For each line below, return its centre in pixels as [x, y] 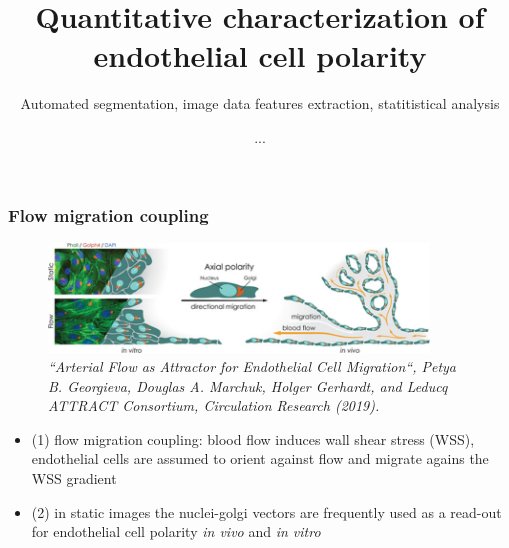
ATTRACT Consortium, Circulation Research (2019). [214, 405]
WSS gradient [74, 478]
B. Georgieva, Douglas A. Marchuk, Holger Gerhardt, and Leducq [248, 385]
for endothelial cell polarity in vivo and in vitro [176, 531]
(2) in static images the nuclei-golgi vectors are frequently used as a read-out [266, 511]
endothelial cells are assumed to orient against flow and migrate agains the [260, 458]
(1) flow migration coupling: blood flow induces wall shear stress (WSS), [253, 438]
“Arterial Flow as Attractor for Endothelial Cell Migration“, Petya [252, 366]
